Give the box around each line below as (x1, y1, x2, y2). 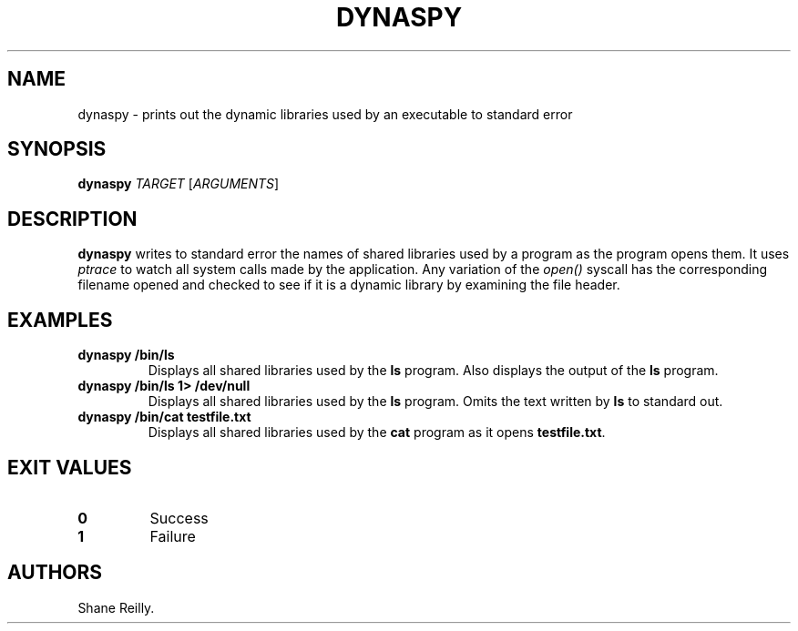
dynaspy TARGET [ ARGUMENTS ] (77, 176, 280, 192)
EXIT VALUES (7, 455, 132, 479)
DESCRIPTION (7, 207, 138, 230)
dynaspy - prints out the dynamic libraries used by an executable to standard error (77, 106, 573, 122)
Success (149, 508, 209, 527)
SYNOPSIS (7, 137, 107, 161)
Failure (149, 526, 196, 545)
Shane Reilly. (77, 599, 155, 616)
